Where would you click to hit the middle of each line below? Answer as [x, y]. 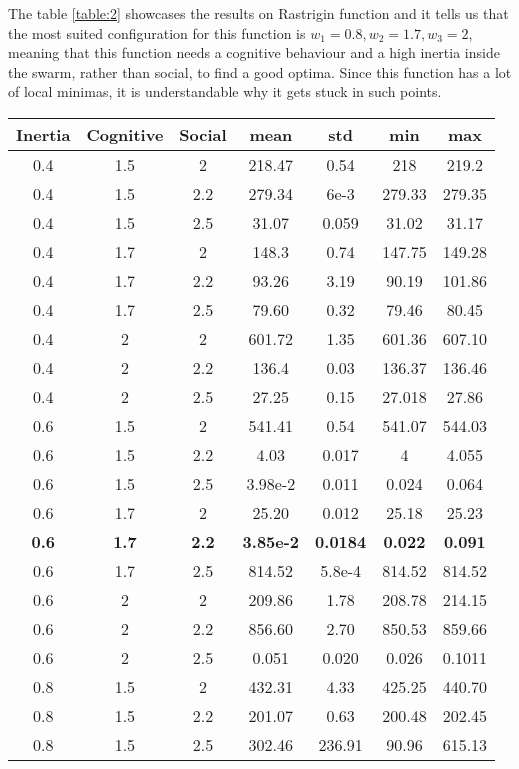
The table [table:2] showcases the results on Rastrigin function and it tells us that [258, 13]
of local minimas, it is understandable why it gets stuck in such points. [225, 91]
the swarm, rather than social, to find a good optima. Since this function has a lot [260, 71]
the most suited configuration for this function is [157, 32]
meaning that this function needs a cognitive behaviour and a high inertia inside [254, 52]
